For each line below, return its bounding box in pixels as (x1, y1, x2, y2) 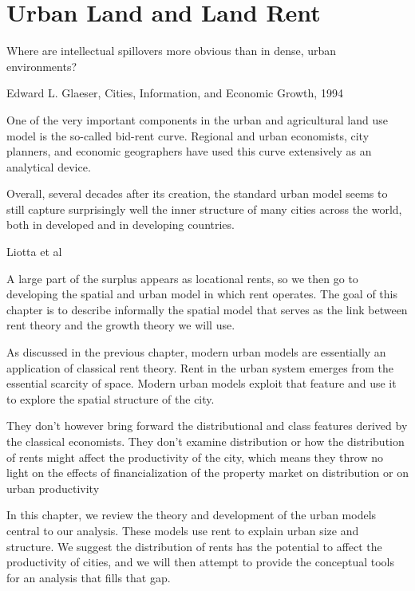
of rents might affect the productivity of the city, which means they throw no (6, 448, 383, 465)
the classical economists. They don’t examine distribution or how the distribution (6, 433, 405, 449)
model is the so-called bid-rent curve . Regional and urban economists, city (6, 127, 370, 144)
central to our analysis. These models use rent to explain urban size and (6, 522, 359, 538)
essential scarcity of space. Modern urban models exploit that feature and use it (6, 375, 397, 392)
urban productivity (6, 479, 100, 496)
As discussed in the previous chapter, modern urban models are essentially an (6, 344, 386, 361)
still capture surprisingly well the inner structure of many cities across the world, (6, 200, 402, 217)
